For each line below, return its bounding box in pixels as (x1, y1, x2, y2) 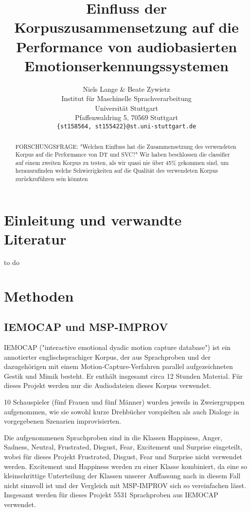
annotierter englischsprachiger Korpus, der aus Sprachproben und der (4, 351, 211, 362)
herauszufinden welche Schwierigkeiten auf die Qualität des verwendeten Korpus (15, 166, 218, 175)
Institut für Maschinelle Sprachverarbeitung (61, 93, 192, 103)
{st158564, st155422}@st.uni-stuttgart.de (56, 123, 197, 130)
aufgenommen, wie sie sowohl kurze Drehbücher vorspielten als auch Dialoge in (4, 406, 239, 416)
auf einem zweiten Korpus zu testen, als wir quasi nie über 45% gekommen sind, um (15, 158, 229, 166)
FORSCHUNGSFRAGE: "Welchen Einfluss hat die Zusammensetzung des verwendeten (15, 142, 236, 150)
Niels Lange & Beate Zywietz (83, 83, 170, 94)
